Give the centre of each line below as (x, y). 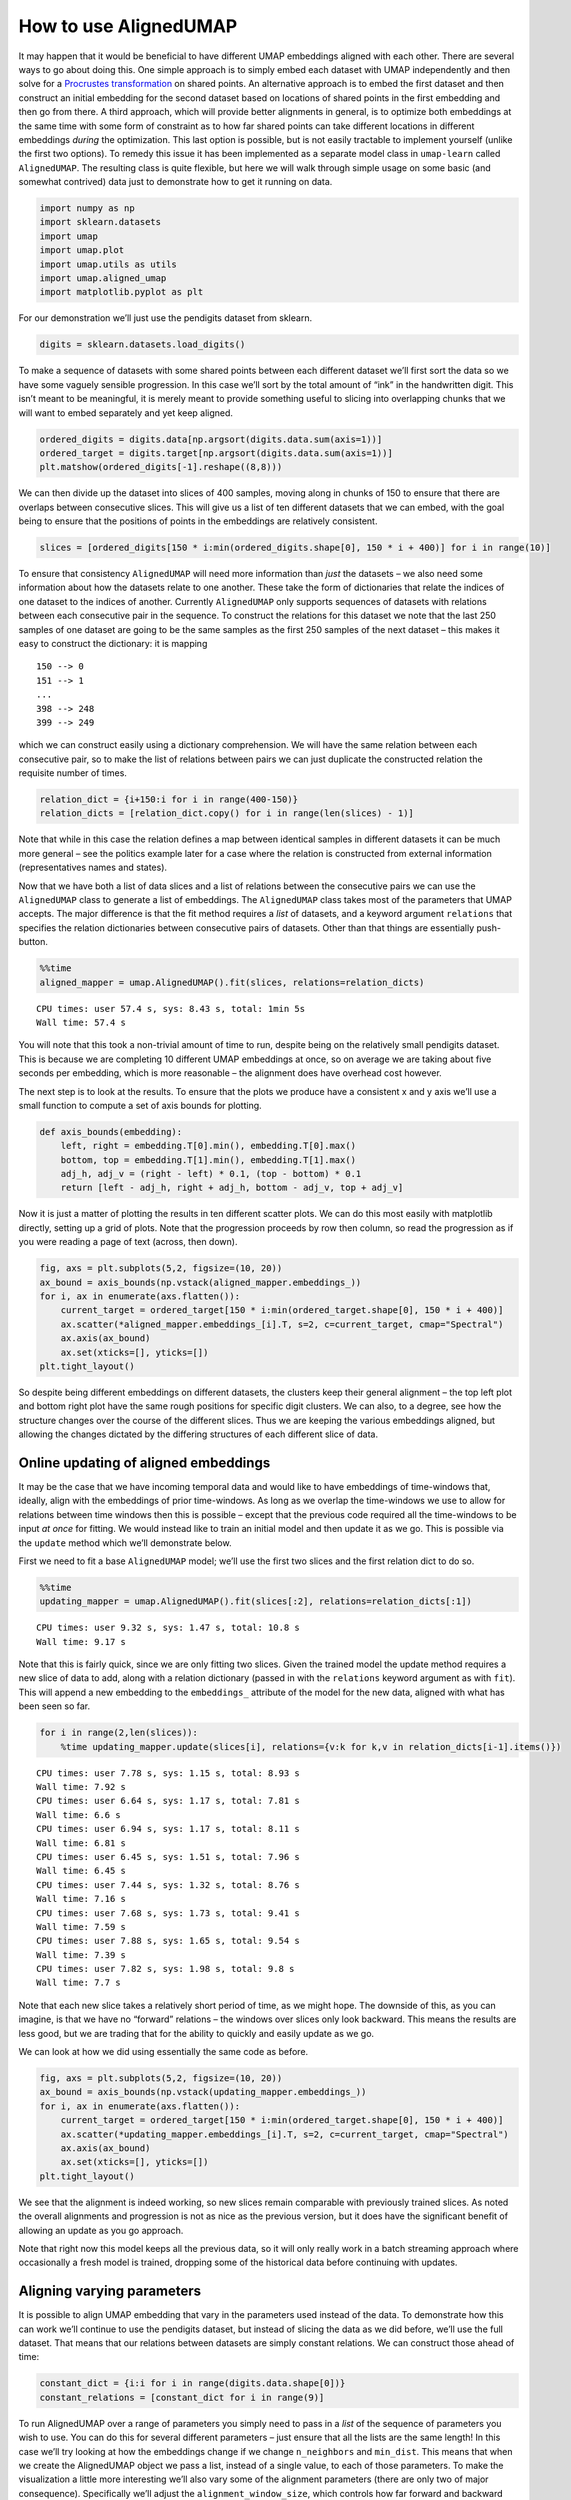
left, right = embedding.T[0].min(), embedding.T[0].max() (208, 1146)
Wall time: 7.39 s (81, 1954)
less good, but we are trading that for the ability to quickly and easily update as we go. (196, 2033)
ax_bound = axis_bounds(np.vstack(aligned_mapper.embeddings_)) (200, 1282)
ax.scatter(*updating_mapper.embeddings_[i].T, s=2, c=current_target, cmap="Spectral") (284, 2134)
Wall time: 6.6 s (78, 1814)
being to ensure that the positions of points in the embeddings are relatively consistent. (198, 521)
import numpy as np (87, 208)
